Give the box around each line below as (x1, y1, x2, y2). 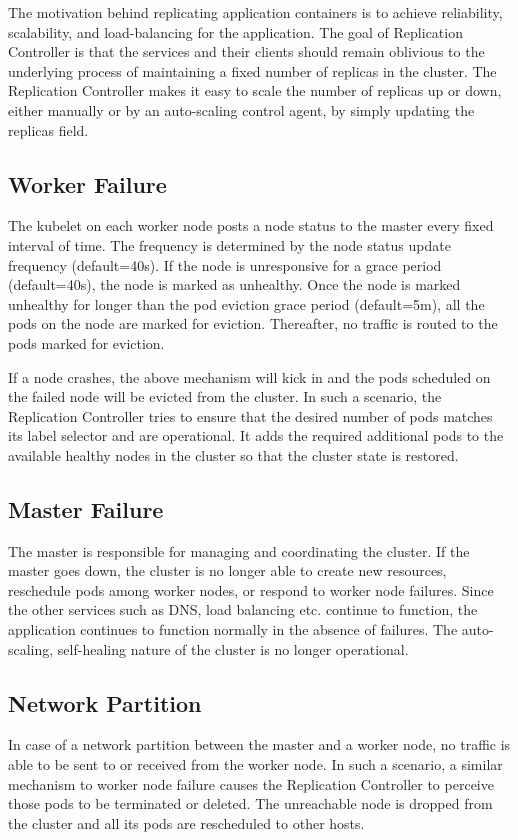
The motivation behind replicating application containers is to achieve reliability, (8, 2, 503, 22)
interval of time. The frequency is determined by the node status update (8, 234, 451, 255)
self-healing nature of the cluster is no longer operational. (57, 638, 409, 659)
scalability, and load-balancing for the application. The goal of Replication (8, 21, 463, 42)
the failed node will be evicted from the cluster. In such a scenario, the (8, 386, 442, 407)
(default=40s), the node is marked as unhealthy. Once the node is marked (8, 274, 461, 295)
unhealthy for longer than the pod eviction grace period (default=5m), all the (8, 293, 485, 314)
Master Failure (8, 493, 164, 524)
